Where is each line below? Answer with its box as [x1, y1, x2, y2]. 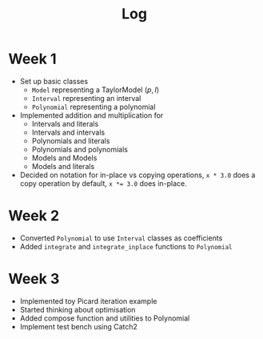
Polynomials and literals [31, 135, 110, 145]
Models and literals [31, 161, 95, 171]
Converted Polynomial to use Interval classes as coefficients [19, 233, 223, 243]
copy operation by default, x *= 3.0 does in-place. [19, 178, 188, 188]
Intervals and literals [31, 119, 99, 128]
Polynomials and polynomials [31, 144, 128, 154]
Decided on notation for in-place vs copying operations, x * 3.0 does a [19, 170, 256, 180]
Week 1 [8, 50, 57, 68]
